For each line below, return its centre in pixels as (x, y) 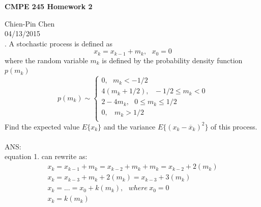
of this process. (234, 126)
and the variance (129, 126)
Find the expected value (42, 126)
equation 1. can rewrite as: (46, 156)
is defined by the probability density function (172, 60)
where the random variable (46, 60)
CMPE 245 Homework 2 (49, 6)
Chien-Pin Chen (30, 23)
